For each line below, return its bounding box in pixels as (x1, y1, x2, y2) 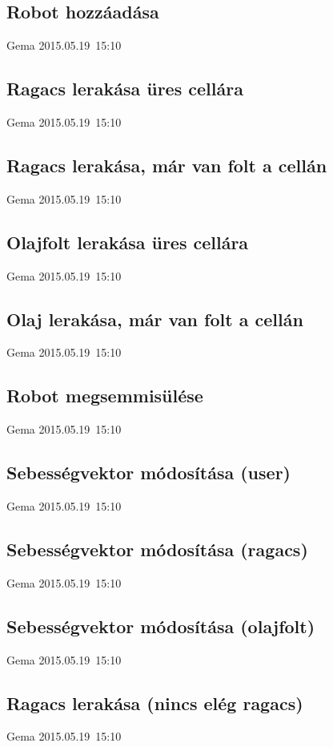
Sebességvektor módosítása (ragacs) (6, 536, 308, 561)
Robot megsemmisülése (6, 383, 203, 408)
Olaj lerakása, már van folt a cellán (6, 306, 303, 331)
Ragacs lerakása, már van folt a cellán (6, 152, 327, 177)
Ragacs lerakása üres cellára (6, 76, 243, 101)
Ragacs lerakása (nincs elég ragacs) (6, 690, 303, 715)
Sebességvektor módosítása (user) (6, 460, 291, 485)
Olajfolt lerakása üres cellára (6, 229, 249, 254)
